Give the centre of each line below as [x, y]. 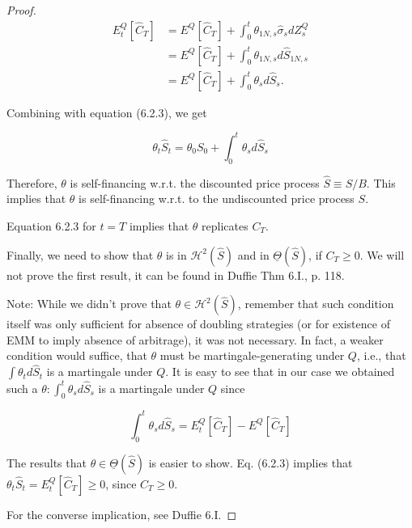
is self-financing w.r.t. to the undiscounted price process [217, 199]
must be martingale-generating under [252, 355]
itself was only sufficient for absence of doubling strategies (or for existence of [198, 324]
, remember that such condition [316, 304]
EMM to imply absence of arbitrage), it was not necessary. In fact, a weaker [195, 339]
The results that [47, 462]
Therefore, [32, 182]
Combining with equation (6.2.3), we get [107, 112]
